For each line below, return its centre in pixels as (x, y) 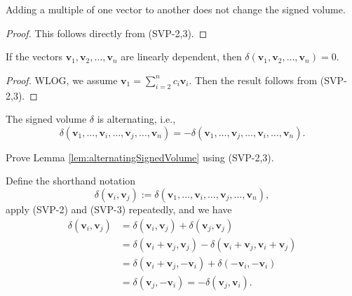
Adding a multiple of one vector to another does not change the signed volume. (176, 9)
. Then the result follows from (253, 80)
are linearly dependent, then (181, 56)
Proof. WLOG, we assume (62, 80)
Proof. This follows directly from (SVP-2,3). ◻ (107, 33)
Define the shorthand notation (71, 181)
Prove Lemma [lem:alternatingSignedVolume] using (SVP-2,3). (140, 157)
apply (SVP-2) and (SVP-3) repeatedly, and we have (119, 209)
